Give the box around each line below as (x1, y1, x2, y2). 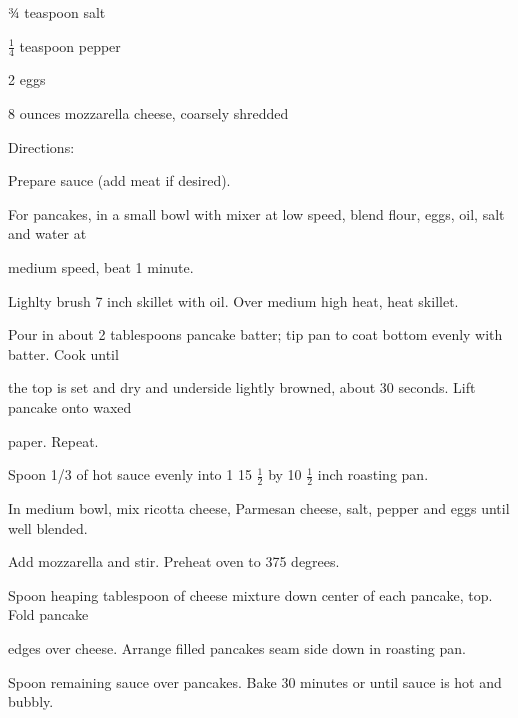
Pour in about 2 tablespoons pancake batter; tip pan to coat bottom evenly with (8, 324, 503, 345)
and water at (8, 223, 87, 244)
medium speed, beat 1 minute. (8, 256, 194, 277)
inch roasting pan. (317, 464, 429, 485)
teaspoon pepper (19, 35, 121, 56)
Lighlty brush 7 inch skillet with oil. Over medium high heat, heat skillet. (8, 290, 459, 311)
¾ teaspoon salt (8, 2, 106, 22)
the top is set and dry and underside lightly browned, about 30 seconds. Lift (8, 377, 476, 398)
